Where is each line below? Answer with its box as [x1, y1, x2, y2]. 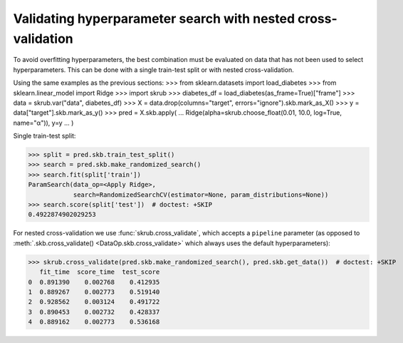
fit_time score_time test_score [39, 268, 160, 276]
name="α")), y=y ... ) [13, 118, 74, 127]
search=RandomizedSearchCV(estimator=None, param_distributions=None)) [73, 190, 329, 199]
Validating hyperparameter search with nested [13, 11, 295, 26]
